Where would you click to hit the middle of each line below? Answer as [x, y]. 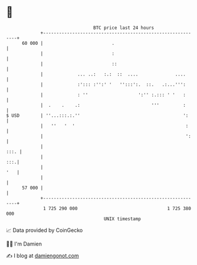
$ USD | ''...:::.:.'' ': [97, 115]
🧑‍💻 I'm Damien [24, 244]
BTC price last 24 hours [124, 28]
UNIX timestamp [122, 219]
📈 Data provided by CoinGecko [45, 230]
